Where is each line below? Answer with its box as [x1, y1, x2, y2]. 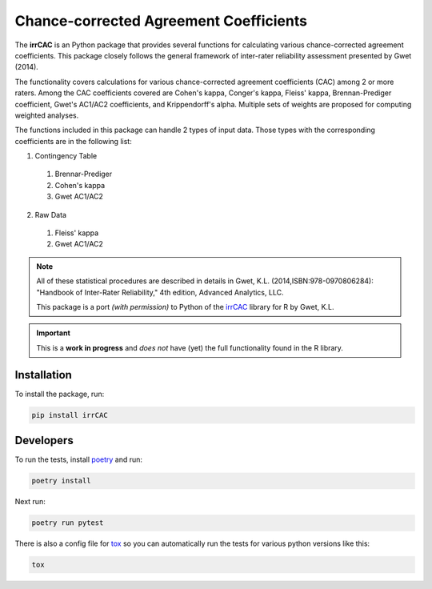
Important [36, 328, 71, 338]
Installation [14, 368, 72, 382]
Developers [14, 434, 74, 447]
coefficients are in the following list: [14, 136, 132, 146]
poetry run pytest [31, 519, 104, 527]
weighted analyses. [14, 110, 79, 120]
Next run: [14, 497, 46, 507]
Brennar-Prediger [54, 169, 113, 179]
